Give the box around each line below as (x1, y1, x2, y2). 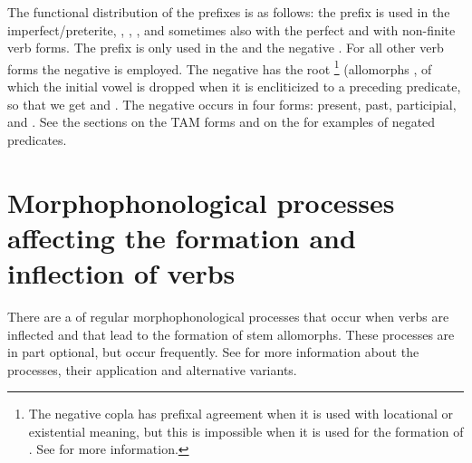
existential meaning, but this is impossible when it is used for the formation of (28, 421, 464, 440)
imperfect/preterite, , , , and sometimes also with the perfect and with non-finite (7, 20, 456, 39)
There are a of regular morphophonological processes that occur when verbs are (7, 306, 449, 325)
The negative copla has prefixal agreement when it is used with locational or (28, 404, 453, 423)
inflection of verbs (7, 254, 236, 291)
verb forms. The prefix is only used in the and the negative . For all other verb (7, 38, 444, 57)
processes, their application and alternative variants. (7, 360, 297, 379)
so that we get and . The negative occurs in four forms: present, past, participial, (7, 94, 457, 113)
